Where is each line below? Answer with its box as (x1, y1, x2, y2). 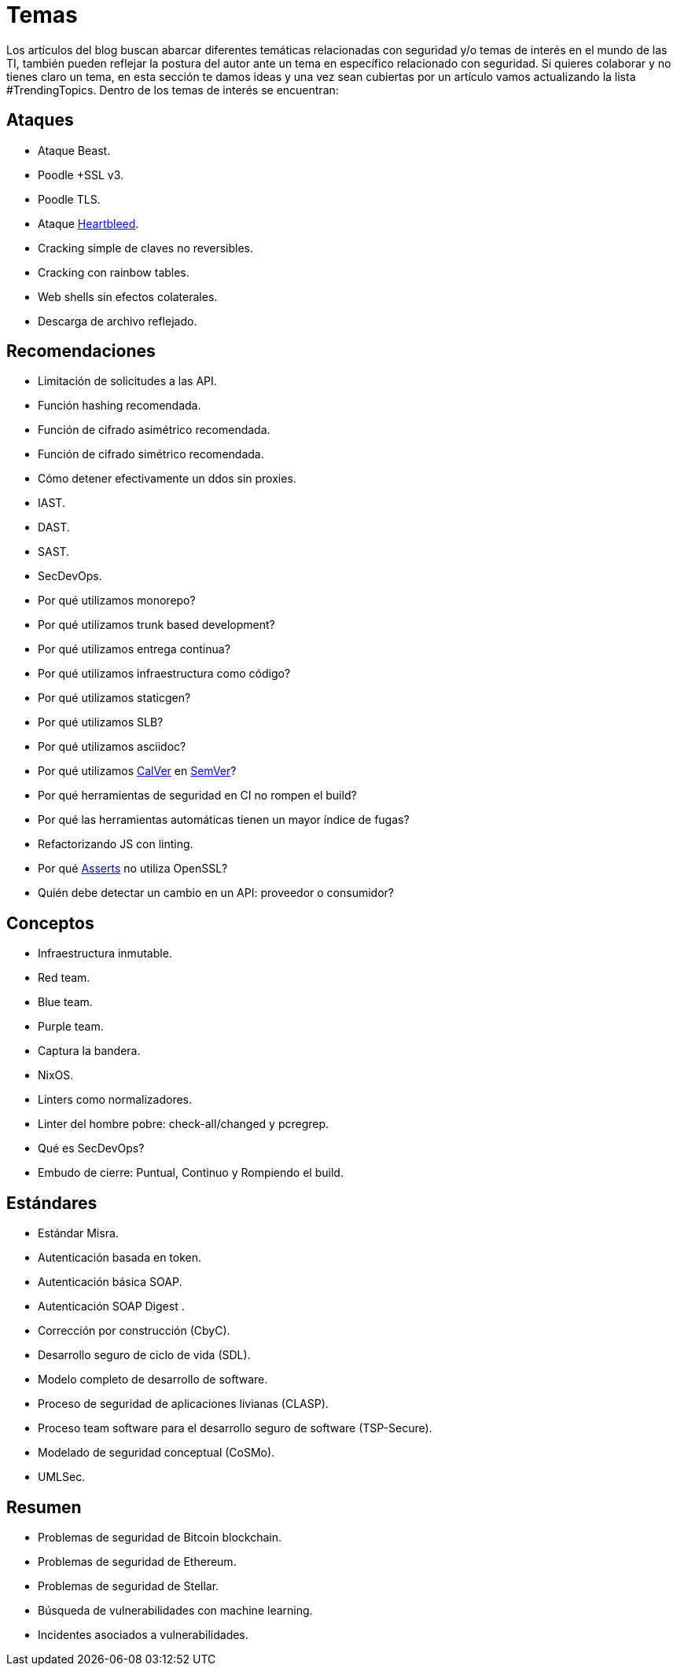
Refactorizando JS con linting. (38, 837, 193, 851)
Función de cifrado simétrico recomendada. (38, 447, 264, 461)
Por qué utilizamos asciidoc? (38, 740, 186, 754)
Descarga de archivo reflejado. (38, 314, 197, 328)
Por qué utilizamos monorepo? (38, 593, 196, 608)
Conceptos (6, 913, 94, 933)
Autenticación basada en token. (38, 1251, 202, 1265)
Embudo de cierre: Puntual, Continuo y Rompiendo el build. (38, 1166, 344, 1180)
